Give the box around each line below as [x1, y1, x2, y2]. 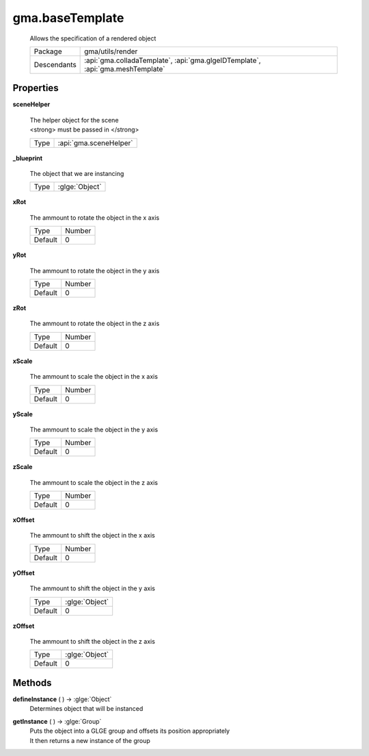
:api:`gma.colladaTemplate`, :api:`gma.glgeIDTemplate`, [84, 55, 261, 65]
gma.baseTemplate [12, 10, 124, 25]
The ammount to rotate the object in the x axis [29, 213, 160, 222]
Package [33, 47, 62, 56]
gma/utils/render [84, 47, 138, 56]
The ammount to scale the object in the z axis [29, 478, 159, 486]
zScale [12, 463, 33, 471]
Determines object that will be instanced [29, 705, 143, 713]
